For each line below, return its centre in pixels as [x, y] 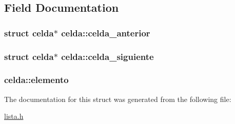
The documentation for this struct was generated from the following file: [118, 99]
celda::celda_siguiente [107, 56]
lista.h [14, 116]
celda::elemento [36, 80]
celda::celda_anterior [106, 33]
